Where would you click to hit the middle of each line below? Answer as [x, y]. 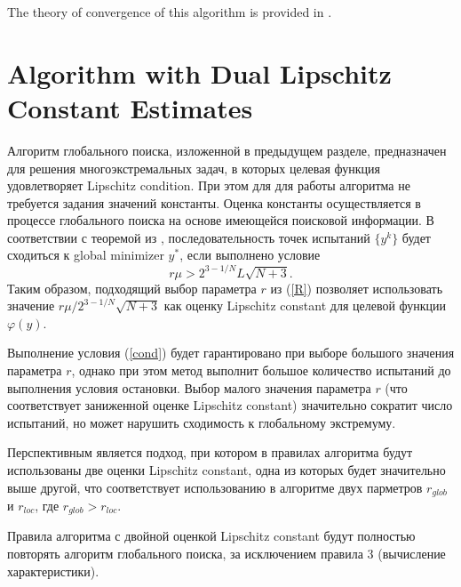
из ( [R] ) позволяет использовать [357, 288]
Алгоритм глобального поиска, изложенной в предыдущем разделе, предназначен [227, 150]
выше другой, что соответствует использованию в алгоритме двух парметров [215, 487]
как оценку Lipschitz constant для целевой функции [305, 306]
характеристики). [53, 571]
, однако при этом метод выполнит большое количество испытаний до [261, 370]
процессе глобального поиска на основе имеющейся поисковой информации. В [221, 220]
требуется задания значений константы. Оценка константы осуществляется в [214, 202]
